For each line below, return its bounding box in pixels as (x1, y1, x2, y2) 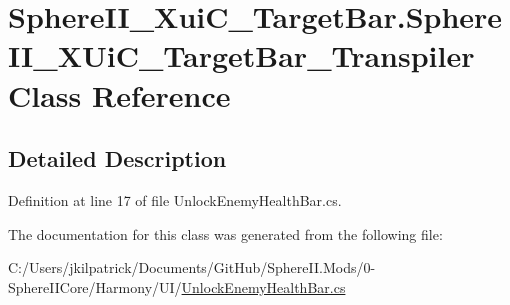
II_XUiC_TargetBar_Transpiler (8, 35, 475, 76)
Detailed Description (8, 143, 227, 174)
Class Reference (8, 74, 231, 115)
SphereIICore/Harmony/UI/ (8, 276, 182, 297)
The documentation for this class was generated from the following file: (8, 223, 443, 244)
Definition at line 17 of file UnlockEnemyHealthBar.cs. (8, 189, 342, 210)
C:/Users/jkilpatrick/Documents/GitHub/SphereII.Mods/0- (8, 257, 376, 278)
